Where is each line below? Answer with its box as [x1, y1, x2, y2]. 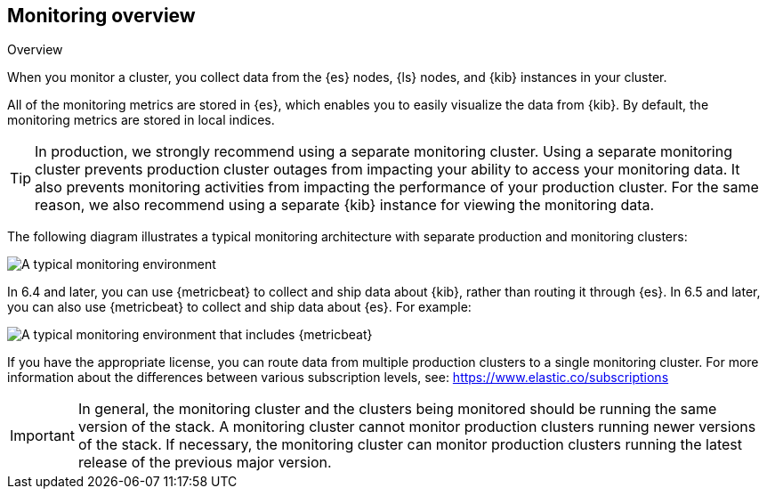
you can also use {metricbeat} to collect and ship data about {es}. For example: [7, 299, 472, 315]
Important [10, 427, 75, 445]
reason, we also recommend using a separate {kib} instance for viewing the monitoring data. [35, 196, 655, 215]
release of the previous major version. [77, 453, 332, 472]
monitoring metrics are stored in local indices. [7, 112, 275, 128]
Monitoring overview [7, 4, 196, 27]
